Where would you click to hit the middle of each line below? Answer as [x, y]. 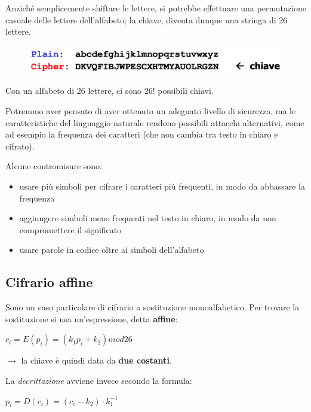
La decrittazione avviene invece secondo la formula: [99, 380]
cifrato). [20, 146]
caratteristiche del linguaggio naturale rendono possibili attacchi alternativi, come [155, 122]
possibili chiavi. [186, 91]
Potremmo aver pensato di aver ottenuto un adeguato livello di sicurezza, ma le [151, 111]
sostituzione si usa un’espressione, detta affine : [92, 318]
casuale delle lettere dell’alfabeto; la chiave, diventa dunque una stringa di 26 [147, 19]
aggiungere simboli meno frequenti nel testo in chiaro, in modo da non [148, 218]
